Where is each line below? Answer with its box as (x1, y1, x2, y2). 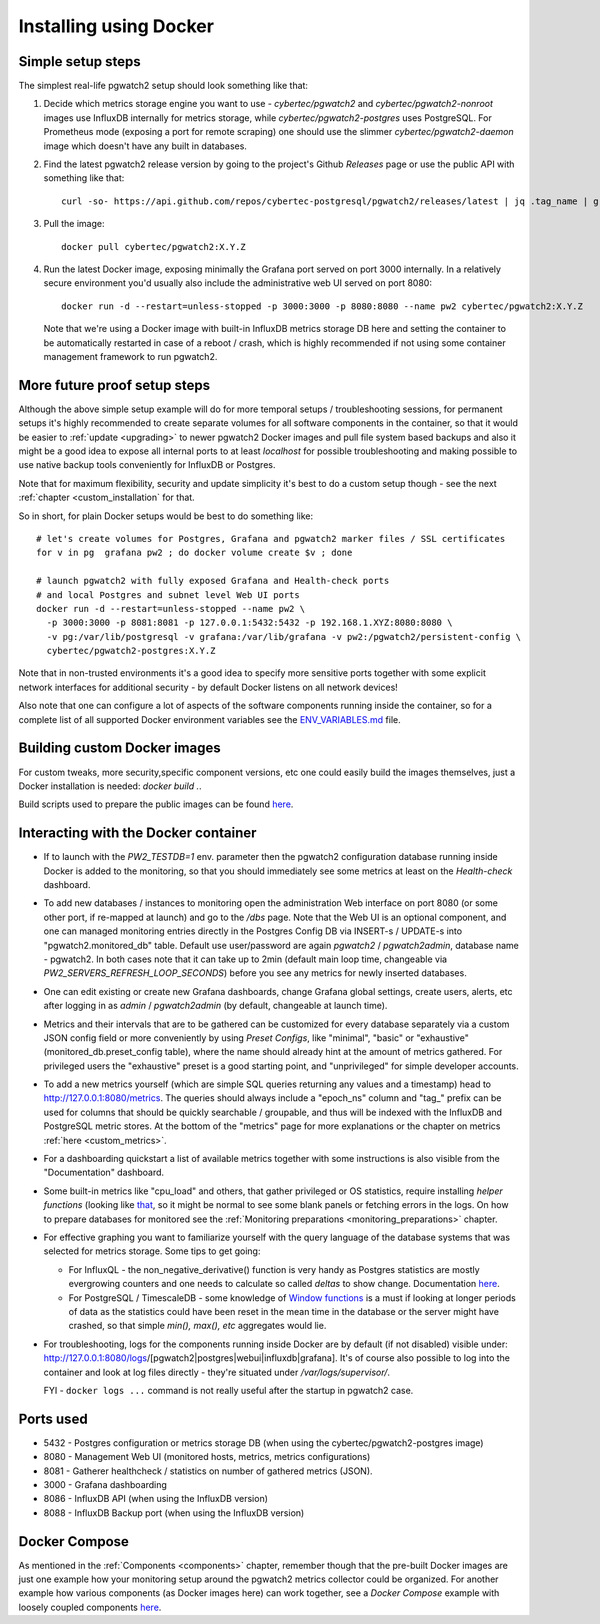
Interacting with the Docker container (18, 825, 257, 842)
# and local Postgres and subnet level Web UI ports (36, 589, 300, 600)
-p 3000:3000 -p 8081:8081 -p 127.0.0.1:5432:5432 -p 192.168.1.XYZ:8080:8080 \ (46, 617, 453, 629)
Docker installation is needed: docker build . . (18, 780, 202, 792)
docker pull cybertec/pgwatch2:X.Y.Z (61, 241, 247, 252)
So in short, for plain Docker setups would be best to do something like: (18, 510, 314, 522)
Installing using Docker (18, 15, 215, 37)
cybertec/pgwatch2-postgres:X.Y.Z (46, 645, 216, 657)
